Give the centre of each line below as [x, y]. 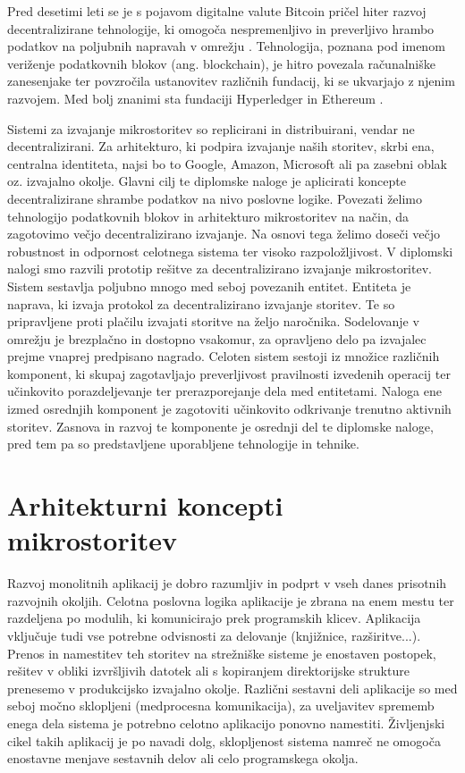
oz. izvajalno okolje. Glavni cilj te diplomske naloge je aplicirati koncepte [207, 181]
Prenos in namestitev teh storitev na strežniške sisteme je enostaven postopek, [222, 653]
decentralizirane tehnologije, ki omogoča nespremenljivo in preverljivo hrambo [221, 28]
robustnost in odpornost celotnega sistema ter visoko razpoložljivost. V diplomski [230, 251]
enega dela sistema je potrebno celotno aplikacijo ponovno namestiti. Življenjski [226, 723]
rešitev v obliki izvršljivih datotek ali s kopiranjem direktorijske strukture [208, 671]
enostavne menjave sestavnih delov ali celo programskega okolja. [183, 758]
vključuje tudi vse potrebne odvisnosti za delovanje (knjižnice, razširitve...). [214, 635]
